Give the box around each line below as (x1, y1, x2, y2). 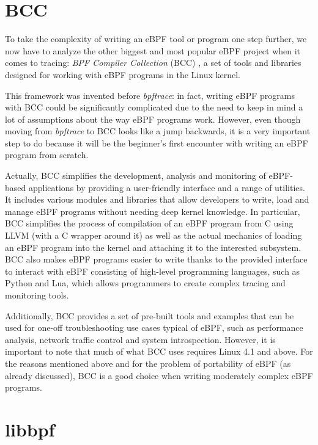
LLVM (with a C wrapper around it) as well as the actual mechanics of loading (5, 229, 302, 242)
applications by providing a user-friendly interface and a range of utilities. (28, 181, 305, 194)
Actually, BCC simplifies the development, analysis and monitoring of (5, 169, 266, 182)
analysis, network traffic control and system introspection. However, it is (5, 333, 276, 346)
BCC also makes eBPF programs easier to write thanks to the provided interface (5, 253, 308, 266)
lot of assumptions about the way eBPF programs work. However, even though (5, 112, 301, 125)
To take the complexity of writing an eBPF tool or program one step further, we (5, 32, 307, 45)
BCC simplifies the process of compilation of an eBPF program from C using (5, 217, 294, 230)
